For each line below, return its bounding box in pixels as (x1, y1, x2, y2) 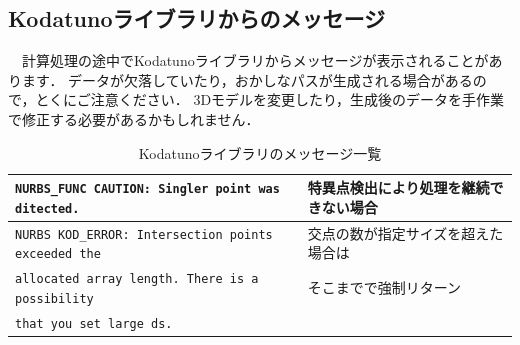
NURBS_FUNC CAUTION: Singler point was (15, 182, 280, 197)
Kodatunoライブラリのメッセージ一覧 (138, 142, 382, 163)
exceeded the (15, 247, 101, 262)
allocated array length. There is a (15, 272, 259, 287)
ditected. (15, 201, 80, 216)
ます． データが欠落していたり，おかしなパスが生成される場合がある (21, 69, 473, 90)
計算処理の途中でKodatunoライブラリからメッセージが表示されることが (21, 50, 489, 71)
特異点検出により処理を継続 (307, 177, 490, 198)
